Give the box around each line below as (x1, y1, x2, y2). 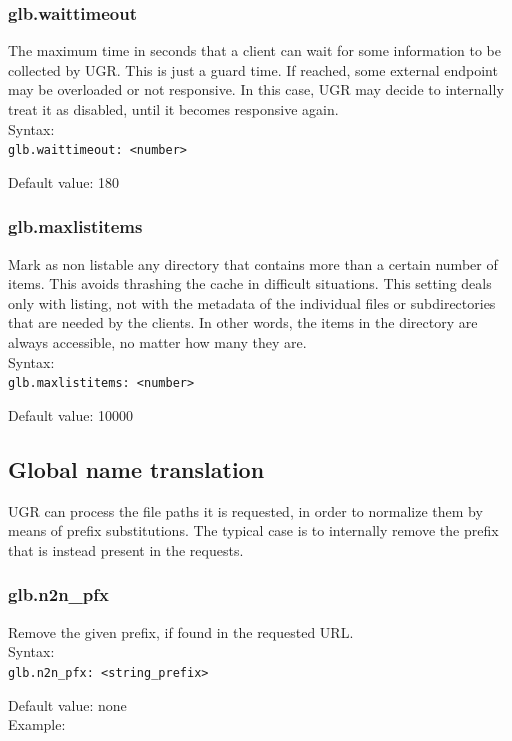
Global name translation (8, 453, 265, 484)
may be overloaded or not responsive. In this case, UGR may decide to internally (8, 79, 504, 100)
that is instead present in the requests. (8, 539, 244, 560)
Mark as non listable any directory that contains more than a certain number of (8, 253, 498, 274)
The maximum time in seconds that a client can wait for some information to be (8, 40, 501, 61)
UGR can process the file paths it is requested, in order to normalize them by (8, 500, 483, 521)
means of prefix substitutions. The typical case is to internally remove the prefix (8, 520, 499, 541)
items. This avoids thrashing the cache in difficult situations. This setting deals (8, 273, 492, 294)
